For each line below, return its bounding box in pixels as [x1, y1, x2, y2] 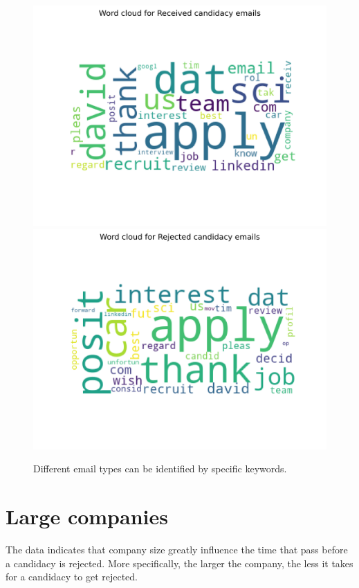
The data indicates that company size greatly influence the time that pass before [6, 542, 348, 556]
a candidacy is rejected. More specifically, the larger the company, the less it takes [6, 555, 353, 570]
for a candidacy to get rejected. [6, 569, 138, 584]
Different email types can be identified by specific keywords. [33, 461, 287, 476]
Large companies [6, 501, 168, 530]
